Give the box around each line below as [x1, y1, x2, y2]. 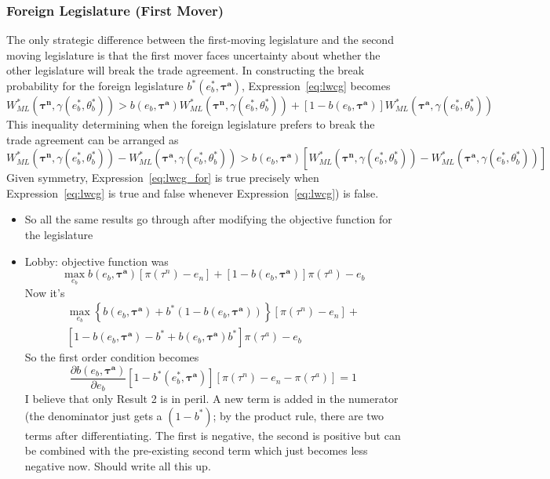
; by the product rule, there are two [213, 407, 384, 423]
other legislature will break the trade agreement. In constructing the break [6, 62, 365, 78]
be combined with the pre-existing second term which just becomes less [24, 442, 368, 459]
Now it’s [24, 284, 65, 300]
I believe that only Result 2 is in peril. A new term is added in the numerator [24, 390, 399, 407]
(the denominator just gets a [24, 407, 162, 423]
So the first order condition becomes [24, 349, 199, 365]
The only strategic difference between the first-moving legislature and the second [6, 31, 394, 48]
